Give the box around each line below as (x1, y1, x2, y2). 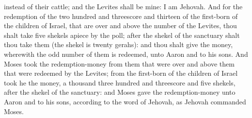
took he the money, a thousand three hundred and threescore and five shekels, (4, 77, 236, 87)
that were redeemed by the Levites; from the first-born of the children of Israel (4, 68, 238, 78)
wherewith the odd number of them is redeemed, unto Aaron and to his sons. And (4, 49, 248, 59)
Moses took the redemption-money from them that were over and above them (4, 58, 235, 68)
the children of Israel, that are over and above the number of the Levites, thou (4, 20, 237, 31)
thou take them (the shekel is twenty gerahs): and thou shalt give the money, (4, 39, 233, 50)
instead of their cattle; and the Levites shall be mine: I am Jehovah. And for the (4, 1, 243, 11)
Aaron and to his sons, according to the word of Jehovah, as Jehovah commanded (4, 96, 246, 106)
